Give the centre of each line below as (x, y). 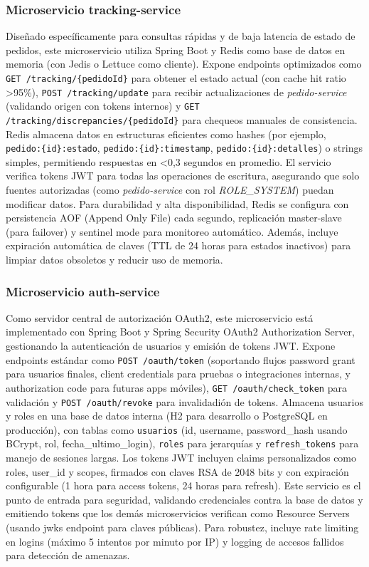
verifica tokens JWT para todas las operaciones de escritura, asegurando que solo (183, 176)
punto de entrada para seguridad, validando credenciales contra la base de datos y (184, 499)
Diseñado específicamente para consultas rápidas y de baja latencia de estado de (181, 36)
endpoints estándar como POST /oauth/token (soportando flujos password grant (181, 359)
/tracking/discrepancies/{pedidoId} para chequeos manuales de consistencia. (182, 119)
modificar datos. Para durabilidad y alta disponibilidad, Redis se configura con (177, 203)
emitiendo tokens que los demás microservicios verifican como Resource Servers (178, 513)
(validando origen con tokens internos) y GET (103, 106)
